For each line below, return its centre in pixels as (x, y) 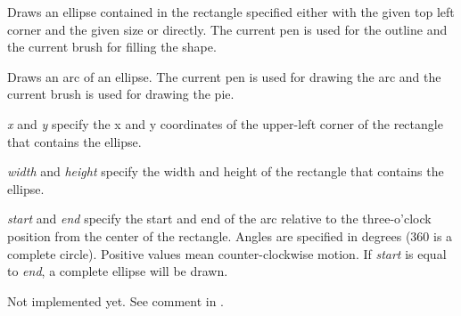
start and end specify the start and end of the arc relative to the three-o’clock (219, 219)
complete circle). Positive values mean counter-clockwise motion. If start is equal (227, 253)
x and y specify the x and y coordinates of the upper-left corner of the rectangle (225, 123)
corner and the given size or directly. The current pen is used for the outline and (227, 29)
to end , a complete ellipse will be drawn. (118, 271)
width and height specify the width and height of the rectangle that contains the (226, 171)
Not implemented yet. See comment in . (116, 300)
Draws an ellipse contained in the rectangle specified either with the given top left (231, 12)
